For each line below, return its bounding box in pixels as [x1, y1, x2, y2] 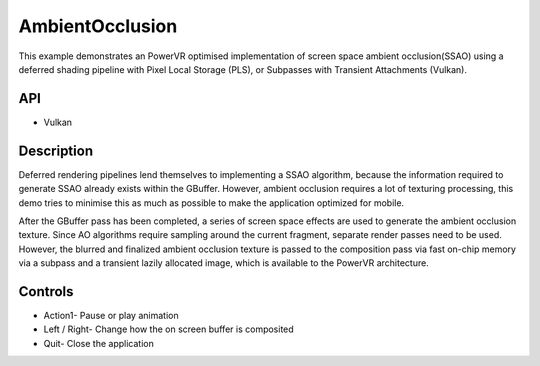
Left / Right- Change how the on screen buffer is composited [43, 323, 294, 335]
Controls [18, 283, 74, 300]
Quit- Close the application [43, 337, 154, 349]
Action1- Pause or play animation [43, 310, 179, 321]
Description [18, 142, 94, 159]
